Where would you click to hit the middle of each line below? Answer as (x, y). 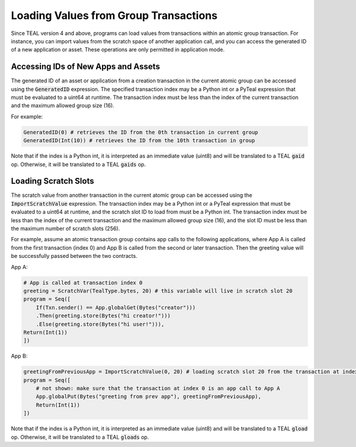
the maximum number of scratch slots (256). (66, 229)
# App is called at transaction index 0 (83, 282)
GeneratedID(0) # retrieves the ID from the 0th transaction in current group (141, 132)
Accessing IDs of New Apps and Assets (85, 67)
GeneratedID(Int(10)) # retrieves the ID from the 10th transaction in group (139, 141)
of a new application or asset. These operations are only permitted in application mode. (118, 50)
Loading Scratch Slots (53, 181)
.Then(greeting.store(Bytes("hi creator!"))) (103, 316)
